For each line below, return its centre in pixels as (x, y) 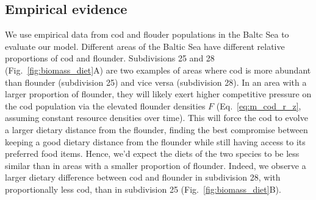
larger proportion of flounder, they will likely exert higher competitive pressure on (158, 94)
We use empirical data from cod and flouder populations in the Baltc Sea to (147, 34)
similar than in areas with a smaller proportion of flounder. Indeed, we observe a (156, 165)
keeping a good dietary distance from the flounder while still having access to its (155, 141)
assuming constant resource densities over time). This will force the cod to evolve (156, 118)
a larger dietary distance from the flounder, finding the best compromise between (156, 129)
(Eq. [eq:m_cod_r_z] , (259, 105)
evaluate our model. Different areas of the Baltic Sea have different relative (145, 46)
